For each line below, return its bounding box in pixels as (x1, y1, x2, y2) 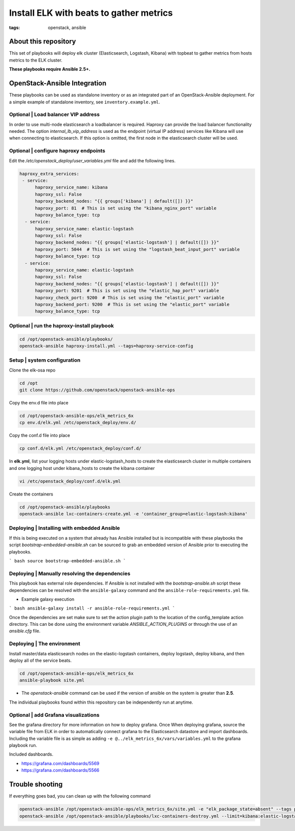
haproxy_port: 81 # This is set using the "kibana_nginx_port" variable (35, 205, 217, 211)
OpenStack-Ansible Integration (9, 79, 107, 88)
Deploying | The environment (9, 640, 81, 647)
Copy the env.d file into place (9, 400, 69, 406)
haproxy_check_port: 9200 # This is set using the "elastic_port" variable (35, 295, 225, 300)
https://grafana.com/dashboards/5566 (21, 768, 100, 773)
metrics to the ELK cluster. (9, 57, 62, 63)
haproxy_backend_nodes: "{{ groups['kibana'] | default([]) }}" (35, 198, 194, 204)
